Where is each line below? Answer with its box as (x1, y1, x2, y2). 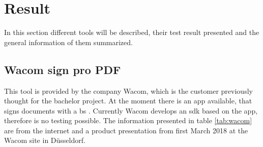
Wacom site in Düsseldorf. (4, 135, 85, 145)
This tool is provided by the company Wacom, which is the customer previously (4, 85, 253, 96)
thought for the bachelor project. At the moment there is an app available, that (4, 95, 252, 106)
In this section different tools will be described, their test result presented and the (4, 27, 259, 38)
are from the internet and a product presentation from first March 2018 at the (4, 125, 248, 135)
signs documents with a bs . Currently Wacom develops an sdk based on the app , (4, 105, 258, 116)
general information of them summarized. (4, 36, 133, 47)
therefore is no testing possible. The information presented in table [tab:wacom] (4, 115, 252, 126)
